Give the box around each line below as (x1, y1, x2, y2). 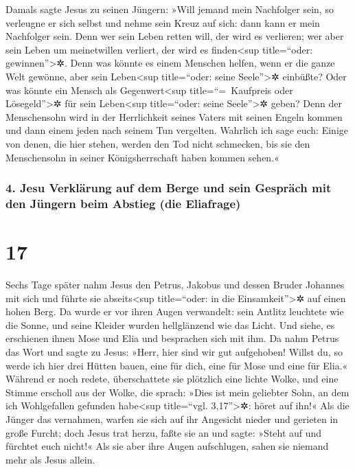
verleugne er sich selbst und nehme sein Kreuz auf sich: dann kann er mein (5, 15, 320, 30)
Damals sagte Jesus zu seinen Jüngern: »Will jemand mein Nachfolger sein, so (5, 2, 334, 16)
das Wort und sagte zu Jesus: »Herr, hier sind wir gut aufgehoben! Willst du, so (5, 344, 343, 358)
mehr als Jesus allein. (5, 452, 95, 466)
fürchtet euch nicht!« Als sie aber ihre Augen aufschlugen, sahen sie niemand (5, 439, 329, 453)
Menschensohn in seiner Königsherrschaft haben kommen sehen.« (5, 150, 279, 164)
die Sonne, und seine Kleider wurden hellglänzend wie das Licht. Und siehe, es (5, 317, 335, 332)
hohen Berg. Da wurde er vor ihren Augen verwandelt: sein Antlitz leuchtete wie (5, 304, 344, 319)
